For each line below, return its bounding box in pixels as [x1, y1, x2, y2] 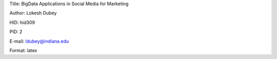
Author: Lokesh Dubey [9, 10, 57, 16]
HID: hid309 [9, 19, 35, 25]
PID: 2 [9, 28, 23, 35]
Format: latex [9, 47, 37, 53]
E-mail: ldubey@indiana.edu [9, 38, 69, 44]
